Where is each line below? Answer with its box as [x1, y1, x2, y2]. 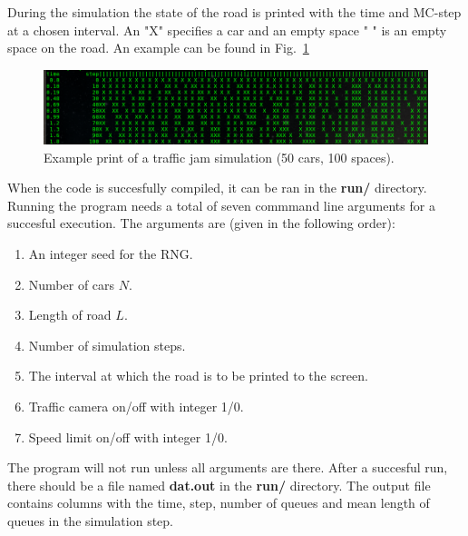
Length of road [28, 305, 112, 324]
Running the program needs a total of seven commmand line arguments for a [7, 195, 435, 214]
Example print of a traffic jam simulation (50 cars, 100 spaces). [44, 147, 395, 166]
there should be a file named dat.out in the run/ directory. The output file [7, 475, 431, 494]
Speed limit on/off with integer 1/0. [28, 427, 228, 446]
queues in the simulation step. [7, 511, 174, 530]
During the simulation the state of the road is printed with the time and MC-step [7, 3, 462, 21]
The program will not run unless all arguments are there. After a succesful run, [7, 458, 448, 477]
